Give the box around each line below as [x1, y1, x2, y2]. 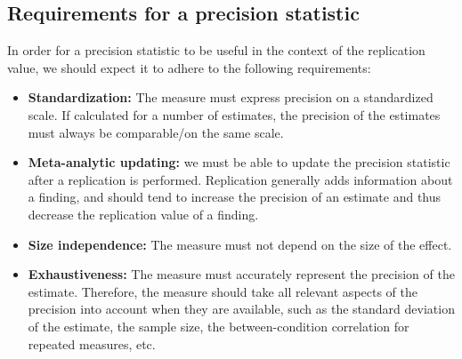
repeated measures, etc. [28, 334, 156, 353]
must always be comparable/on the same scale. [28, 123, 284, 141]
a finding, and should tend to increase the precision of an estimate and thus [28, 187, 442, 206]
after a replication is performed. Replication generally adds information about [28, 170, 453, 188]
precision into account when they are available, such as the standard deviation [28, 299, 455, 318]
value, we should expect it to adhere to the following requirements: [7, 58, 371, 76]
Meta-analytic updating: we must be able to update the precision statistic [28, 153, 450, 172]
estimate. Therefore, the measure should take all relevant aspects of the [28, 282, 418, 300]
